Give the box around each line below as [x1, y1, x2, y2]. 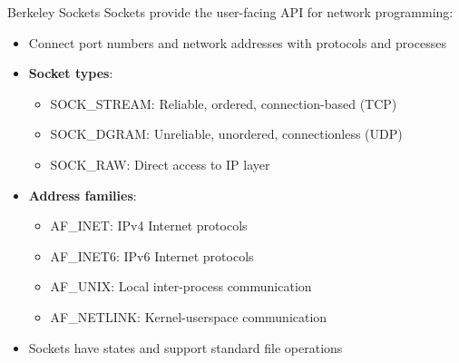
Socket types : [28, 64, 113, 83]
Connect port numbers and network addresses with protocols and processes [28, 33, 446, 52]
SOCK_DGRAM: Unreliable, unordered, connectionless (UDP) [50, 124, 403, 143]
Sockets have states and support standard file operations [28, 338, 343, 357]
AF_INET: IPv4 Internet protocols [50, 216, 248, 235]
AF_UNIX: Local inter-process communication [50, 277, 312, 296]
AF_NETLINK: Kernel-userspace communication [50, 307, 327, 326]
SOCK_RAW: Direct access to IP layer [50, 154, 270, 173]
